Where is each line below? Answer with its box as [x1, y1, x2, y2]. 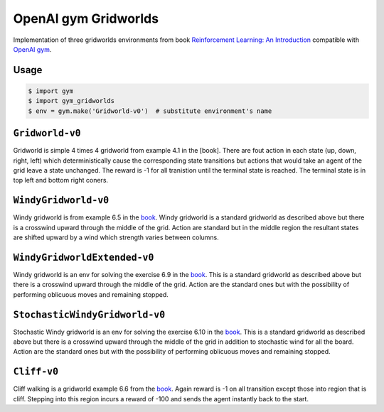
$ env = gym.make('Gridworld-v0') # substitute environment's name [28, 107, 272, 115]
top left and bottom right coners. [13, 176, 109, 185]
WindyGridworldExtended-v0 [13, 251, 154, 263]
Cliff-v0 [13, 366, 59, 378]
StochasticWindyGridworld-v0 [13, 309, 166, 320]
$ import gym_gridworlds [28, 97, 115, 105]
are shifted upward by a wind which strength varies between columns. [13, 233, 220, 242]
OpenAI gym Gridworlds [13, 11, 159, 26]
